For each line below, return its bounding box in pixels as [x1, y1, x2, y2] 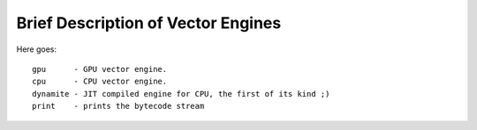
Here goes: [16, 44, 57, 54]
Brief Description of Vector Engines [16, 13, 282, 32]
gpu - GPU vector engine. [32, 64, 168, 74]
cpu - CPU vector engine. [32, 76, 168, 87]
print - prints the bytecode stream [32, 101, 205, 112]
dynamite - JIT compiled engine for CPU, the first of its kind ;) [32, 89, 330, 98]
